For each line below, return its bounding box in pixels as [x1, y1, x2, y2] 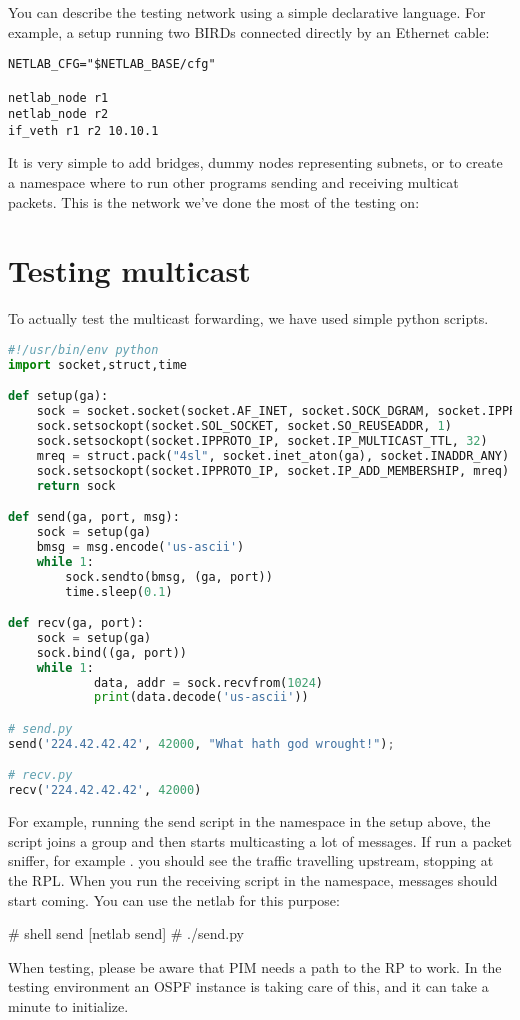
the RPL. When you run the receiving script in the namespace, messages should [8, 869, 498, 890]
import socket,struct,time [8, 357, 187, 372]
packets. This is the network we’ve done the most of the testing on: [8, 191, 420, 212]
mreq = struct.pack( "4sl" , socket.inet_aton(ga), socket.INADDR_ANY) [36, 448, 510, 463]
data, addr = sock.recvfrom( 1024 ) [93, 675, 324, 690]
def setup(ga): [8, 389, 109, 404]
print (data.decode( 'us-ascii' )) [93, 690, 309, 705]
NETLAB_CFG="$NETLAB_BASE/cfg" [8, 57, 216, 72]
